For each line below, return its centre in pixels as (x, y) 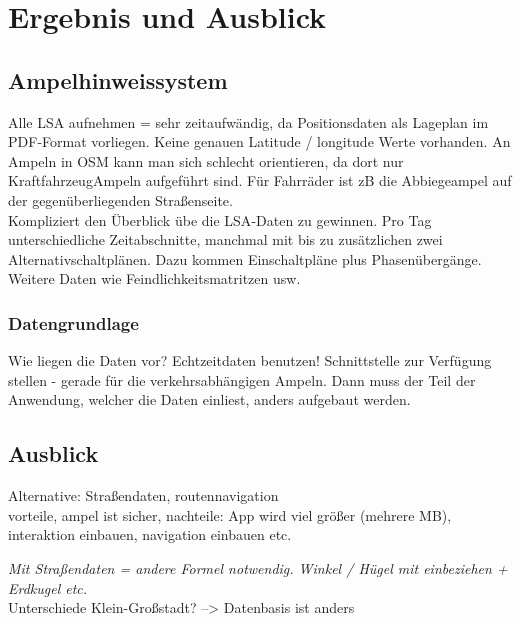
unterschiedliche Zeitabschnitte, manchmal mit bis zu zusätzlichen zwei (225, 239)
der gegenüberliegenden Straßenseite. (120, 199)
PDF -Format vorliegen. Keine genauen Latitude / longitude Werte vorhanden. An (259, 141)
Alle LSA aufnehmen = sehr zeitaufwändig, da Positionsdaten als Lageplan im (248, 121)
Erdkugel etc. (48, 587)
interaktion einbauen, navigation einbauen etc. (150, 534)
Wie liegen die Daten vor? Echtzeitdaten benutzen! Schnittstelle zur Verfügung (250, 360)
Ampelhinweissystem (118, 79)
